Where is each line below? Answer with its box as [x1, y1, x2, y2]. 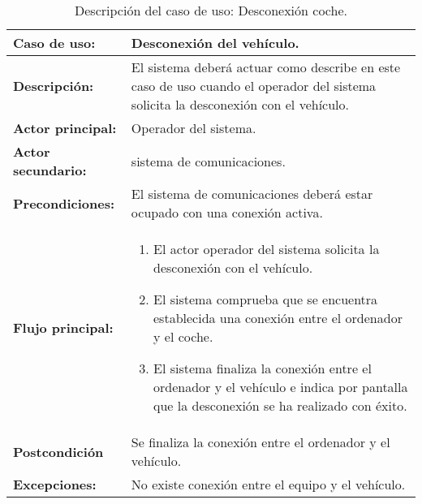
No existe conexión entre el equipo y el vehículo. [131, 475, 406, 493]
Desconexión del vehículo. [131, 33, 299, 52]
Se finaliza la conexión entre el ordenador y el [131, 433, 390, 451]
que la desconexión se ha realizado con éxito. [153, 396, 407, 415]
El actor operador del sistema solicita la [153, 239, 380, 258]
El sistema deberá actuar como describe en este [131, 58, 401, 76]
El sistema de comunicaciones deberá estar [131, 184, 373, 203]
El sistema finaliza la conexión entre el [153, 359, 372, 377]
